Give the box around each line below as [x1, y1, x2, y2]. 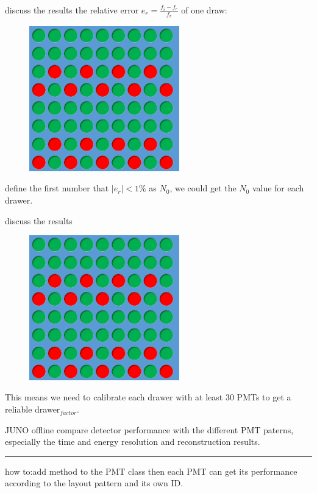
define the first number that [5, 182, 109, 194]
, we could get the [169, 182, 237, 194]
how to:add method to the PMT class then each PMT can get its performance [5, 464, 297, 477]
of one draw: [181, 4, 227, 16]
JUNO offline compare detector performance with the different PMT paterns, [5, 423, 294, 436]
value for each [252, 182, 304, 194]
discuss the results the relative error [5, 4, 139, 16]
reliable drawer [5, 403, 60, 416]
